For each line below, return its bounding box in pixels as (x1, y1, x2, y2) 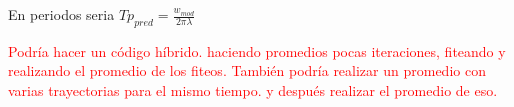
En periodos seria (8, 4, 115, 24)
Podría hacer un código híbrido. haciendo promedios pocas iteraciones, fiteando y (8, 40, 506, 61)
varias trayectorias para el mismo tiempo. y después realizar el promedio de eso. (8, 79, 498, 100)
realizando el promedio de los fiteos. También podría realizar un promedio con (8, 60, 486, 81)
